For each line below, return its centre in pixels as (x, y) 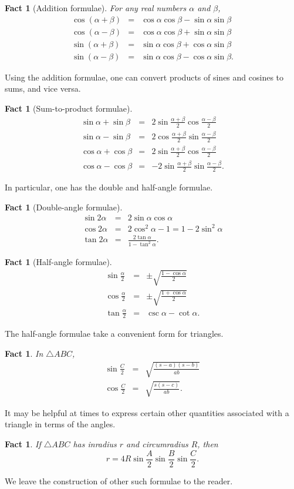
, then (208, 444)
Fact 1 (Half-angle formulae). (58, 262)
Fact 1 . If (23, 444)
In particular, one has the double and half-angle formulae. (109, 187)
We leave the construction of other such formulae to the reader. (119, 480)
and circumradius (157, 444)
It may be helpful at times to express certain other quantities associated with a (147, 412)
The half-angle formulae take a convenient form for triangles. (114, 334)
